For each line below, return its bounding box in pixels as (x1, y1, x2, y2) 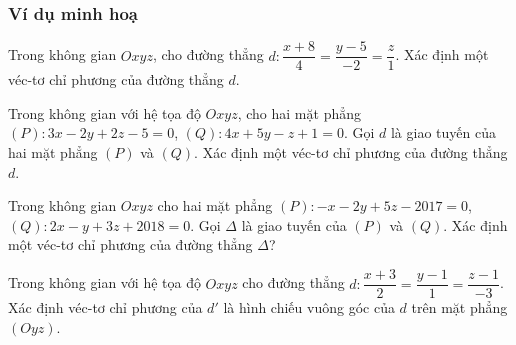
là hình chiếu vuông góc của (223, 297, 395, 318)
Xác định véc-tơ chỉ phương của (8, 297, 203, 318)
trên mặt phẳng (411, 297, 508, 318)
